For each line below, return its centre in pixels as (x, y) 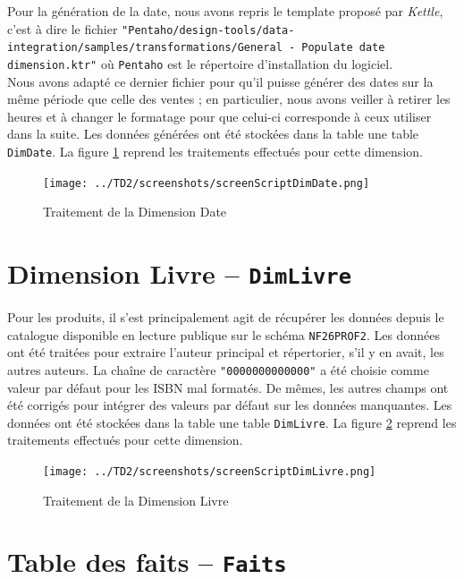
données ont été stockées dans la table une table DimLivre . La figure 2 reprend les (232, 422)
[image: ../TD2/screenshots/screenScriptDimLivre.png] (210, 472)
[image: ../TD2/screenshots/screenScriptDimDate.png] (207, 183)
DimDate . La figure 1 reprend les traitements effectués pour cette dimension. (215, 151)
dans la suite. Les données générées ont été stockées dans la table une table (213, 134)
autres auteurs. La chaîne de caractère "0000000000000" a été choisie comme (218, 369)
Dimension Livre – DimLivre (179, 273)
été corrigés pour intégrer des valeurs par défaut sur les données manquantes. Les (230, 405)
